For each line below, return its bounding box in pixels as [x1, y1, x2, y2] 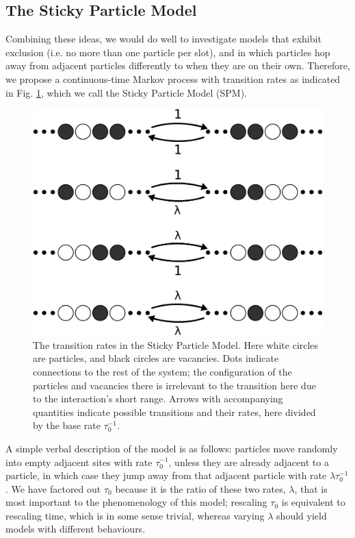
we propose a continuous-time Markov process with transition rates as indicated [5, 71, 341, 86]
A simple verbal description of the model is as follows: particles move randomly [5, 441, 338, 455]
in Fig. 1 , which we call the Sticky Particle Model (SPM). [5, 85, 247, 99]
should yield [276, 508, 327, 522]
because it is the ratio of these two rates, [115, 481, 286, 496]
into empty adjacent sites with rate [5, 454, 153, 469]
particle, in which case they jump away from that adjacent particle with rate [5, 468, 327, 482]
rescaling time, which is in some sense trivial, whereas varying [5, 508, 265, 522]
